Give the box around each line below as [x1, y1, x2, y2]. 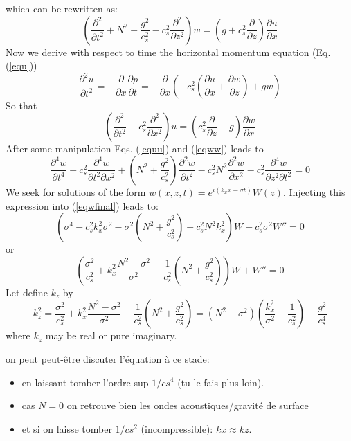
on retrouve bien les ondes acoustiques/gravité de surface [66, 398, 309, 413]
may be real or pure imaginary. [45, 328, 177, 343]
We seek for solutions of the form [6, 184, 146, 199]
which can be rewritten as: [6, 1, 118, 15]
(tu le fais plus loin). [177, 375, 264, 389]
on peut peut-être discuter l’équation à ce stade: [6, 351, 210, 366]
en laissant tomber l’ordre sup [21, 375, 149, 389]
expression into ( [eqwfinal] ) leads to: [6, 198, 159, 213]
